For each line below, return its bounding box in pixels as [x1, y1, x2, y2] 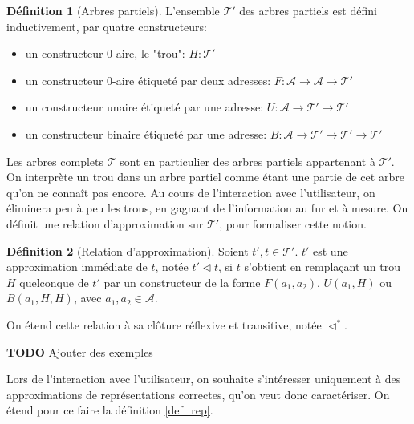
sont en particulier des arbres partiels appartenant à [120, 152, 375, 169]
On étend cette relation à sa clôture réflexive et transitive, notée [6, 316, 322, 333]
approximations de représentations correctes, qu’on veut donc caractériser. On [6, 386, 390, 402]
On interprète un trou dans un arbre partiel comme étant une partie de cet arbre [6, 168, 404, 185]
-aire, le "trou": [112, 45, 185, 62]
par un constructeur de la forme [103, 273, 261, 290]
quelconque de [19, 273, 89, 290]
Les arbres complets [6, 152, 104, 169]
